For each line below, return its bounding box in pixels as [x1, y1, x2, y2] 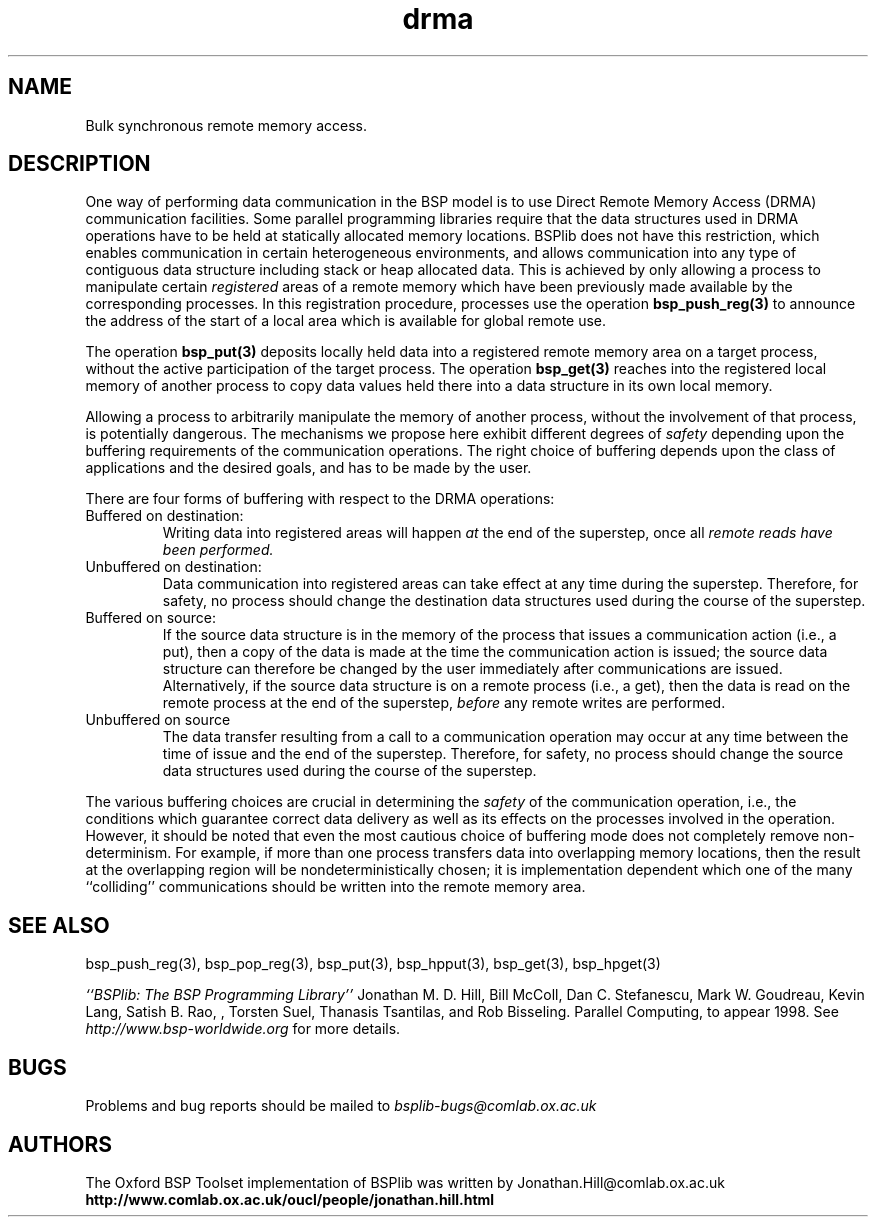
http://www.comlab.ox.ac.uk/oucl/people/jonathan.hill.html [85, 1190, 495, 1208]
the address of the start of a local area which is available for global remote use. [85, 312, 607, 330]
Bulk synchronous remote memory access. [85, 116, 367, 134]
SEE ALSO [8, 912, 110, 938]
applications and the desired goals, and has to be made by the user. [85, 459, 532, 477]
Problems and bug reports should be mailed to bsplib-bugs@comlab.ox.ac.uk [85, 1097, 597, 1115]
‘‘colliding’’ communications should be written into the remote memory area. [85, 878, 586, 896]
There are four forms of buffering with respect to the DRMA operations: [85, 490, 555, 508]
